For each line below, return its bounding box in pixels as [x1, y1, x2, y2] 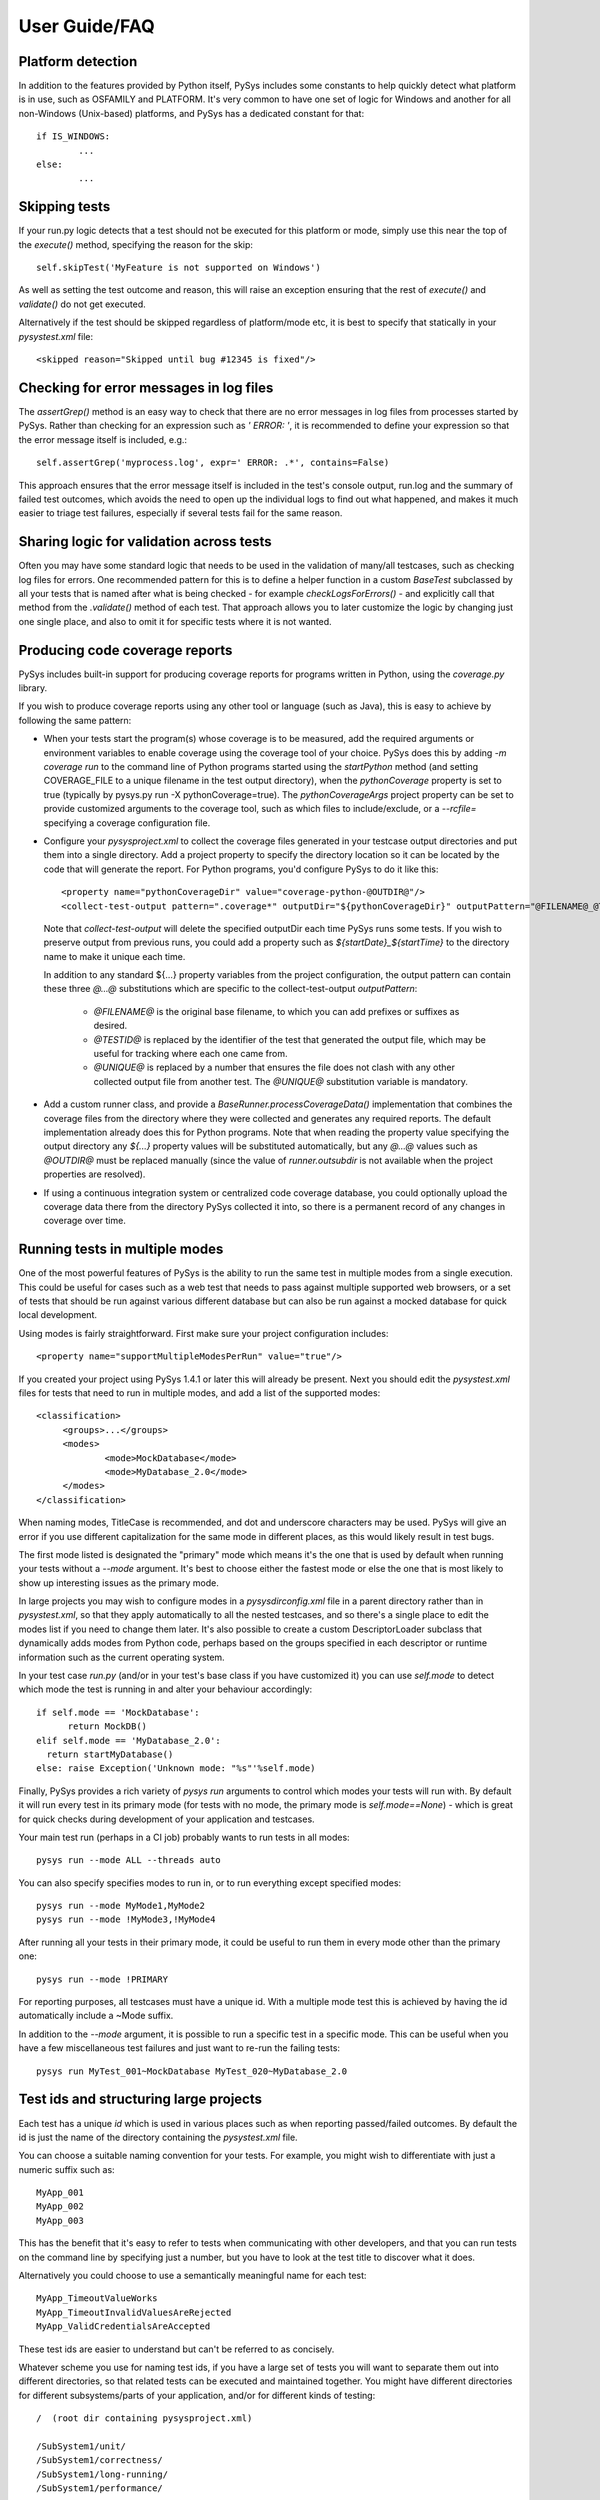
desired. [93, 1020, 128, 1032]
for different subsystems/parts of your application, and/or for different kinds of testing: [18, 2389, 376, 2401]
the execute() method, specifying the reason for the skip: [18, 238, 254, 250]
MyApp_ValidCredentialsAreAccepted [36, 2321, 211, 2332]
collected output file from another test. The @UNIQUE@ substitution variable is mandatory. [93, 1075, 469, 1087]
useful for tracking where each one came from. [93, 1048, 289, 1060]
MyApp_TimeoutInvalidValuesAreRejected [36, 2306, 232, 2318]
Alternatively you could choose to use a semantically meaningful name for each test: [18, 2270, 367, 2282]
